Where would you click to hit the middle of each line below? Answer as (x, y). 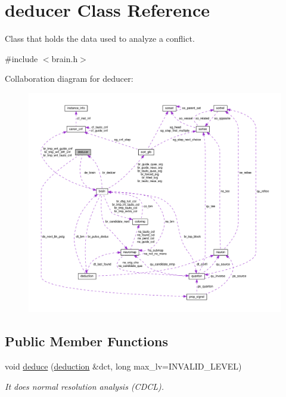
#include (21, 58)
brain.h (65, 58)
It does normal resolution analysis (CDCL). (85, 386)
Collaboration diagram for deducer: (69, 79)
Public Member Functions (86, 341)
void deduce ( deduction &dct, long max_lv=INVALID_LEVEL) (123, 366)
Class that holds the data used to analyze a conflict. (100, 39)
